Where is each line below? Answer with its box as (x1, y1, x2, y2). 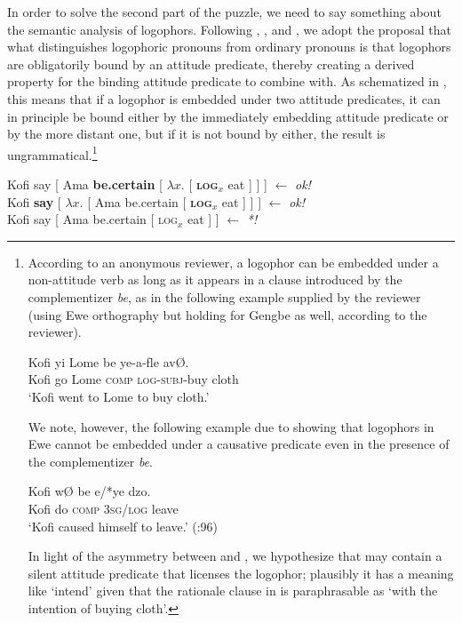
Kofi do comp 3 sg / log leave (28, 499, 179, 517)
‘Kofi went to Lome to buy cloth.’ (28, 387, 210, 405)
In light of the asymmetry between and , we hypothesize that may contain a (28, 547, 442, 565)
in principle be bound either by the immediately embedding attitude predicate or (7, 107, 449, 125)
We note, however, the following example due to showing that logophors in (28, 417, 434, 435)
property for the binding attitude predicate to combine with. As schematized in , (7, 72, 447, 91)
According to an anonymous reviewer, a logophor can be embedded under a (28, 252, 439, 271)
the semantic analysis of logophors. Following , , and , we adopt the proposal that (7, 20, 452, 38)
